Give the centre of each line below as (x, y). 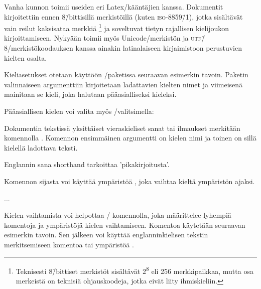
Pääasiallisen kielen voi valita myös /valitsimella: (79, 111)
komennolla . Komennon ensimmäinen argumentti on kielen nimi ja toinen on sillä (130, 138)
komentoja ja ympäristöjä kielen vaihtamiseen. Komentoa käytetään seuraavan (125, 225)
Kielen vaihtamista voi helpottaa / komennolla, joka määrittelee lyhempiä (118, 215)
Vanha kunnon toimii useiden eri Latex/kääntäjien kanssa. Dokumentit (114, 7)
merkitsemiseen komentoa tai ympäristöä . (69, 244)
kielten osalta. (26, 57)
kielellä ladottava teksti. (41, 147)
